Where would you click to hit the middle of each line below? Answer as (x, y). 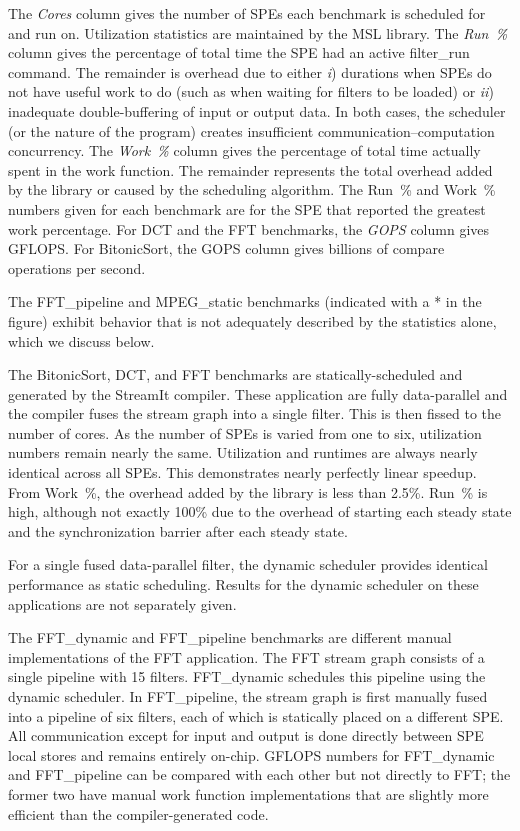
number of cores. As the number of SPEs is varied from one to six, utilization (245, 432)
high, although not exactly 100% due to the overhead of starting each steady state (260, 511)
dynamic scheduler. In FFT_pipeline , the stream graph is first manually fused (248, 696)
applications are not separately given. (122, 603)
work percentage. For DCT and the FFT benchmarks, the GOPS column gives (249, 228)
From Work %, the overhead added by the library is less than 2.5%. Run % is (248, 491)
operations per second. (77, 267)
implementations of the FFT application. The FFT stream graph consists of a (246, 656)
